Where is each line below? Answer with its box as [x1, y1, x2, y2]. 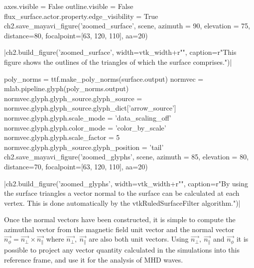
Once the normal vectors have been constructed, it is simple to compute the [4, 214, 236, 225]
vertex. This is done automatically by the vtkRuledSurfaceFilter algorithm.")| [4, 197, 241, 208]
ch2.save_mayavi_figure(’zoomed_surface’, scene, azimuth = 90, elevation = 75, [4, 20, 251, 31]
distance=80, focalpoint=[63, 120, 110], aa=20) [4, 30, 148, 40]
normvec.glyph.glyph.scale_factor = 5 [4, 132, 120, 142]
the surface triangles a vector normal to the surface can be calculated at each [4, 188, 240, 198]
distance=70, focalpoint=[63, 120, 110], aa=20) [4, 161, 148, 171]
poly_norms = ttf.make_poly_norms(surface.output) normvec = [4, 73, 204, 84]
